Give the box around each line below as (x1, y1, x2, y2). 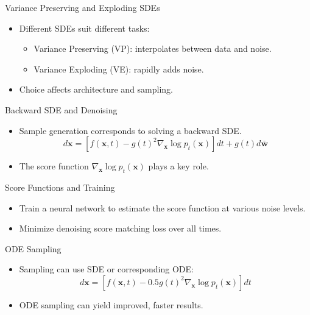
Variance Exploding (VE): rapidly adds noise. (33, 62, 204, 75)
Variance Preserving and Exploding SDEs (5, 1, 160, 13)
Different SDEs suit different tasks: (19, 21, 150, 34)
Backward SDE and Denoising (5, 103, 118, 116)
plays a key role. (148, 160, 209, 172)
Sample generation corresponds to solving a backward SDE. (19, 124, 242, 136)
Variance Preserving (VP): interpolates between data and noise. (33, 42, 272, 55)
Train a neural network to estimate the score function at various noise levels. (19, 201, 306, 214)
